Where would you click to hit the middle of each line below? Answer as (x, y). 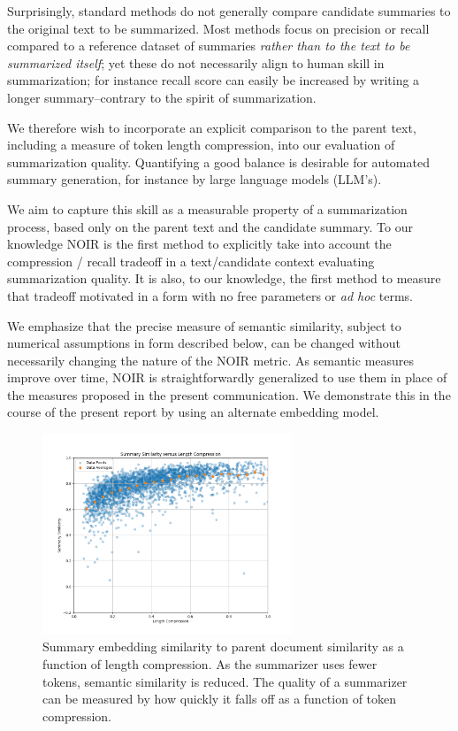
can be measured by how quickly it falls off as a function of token (220, 699)
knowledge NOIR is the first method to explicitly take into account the (199, 244)
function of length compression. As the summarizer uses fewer (210, 664)
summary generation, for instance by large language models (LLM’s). (195, 179)
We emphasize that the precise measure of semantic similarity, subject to (204, 325)
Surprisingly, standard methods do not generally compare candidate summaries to (229, 11)
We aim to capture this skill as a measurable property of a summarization (207, 208)
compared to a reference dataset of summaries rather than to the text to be (209, 46)
